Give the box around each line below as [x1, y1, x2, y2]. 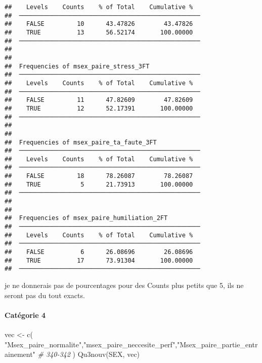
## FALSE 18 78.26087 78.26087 [5, 172, 193, 180]
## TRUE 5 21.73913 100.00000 [5, 180, 193, 188]
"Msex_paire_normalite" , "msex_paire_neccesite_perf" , [5, 339, 178, 349]
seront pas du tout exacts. [5, 289, 85, 300]
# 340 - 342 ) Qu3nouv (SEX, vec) [37, 349, 140, 359]
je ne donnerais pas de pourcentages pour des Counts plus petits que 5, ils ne [5, 280, 244, 290]
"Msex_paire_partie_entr [177, 339, 258, 349]
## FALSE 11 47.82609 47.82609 [5, 96, 193, 104]
